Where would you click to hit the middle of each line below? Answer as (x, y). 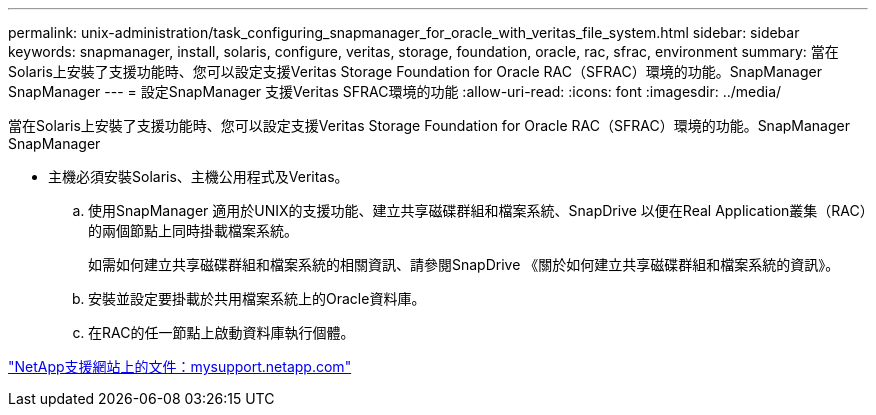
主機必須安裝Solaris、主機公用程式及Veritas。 (198, 176)
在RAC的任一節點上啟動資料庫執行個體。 (221, 332)
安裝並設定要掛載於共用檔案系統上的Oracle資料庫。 (257, 298)
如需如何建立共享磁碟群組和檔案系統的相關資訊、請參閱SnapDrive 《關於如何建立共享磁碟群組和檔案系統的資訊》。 (464, 264)
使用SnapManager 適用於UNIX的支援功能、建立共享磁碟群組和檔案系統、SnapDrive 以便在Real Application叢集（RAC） (477, 210)
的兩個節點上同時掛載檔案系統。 (193, 230)
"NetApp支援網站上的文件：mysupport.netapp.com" (180, 366)
